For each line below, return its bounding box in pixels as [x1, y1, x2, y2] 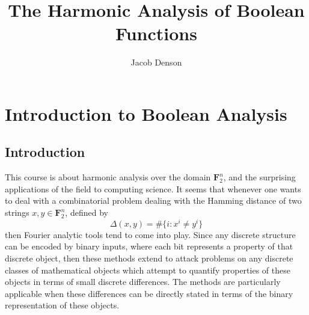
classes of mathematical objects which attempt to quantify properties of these [5, 263, 290, 276]
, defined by [65, 206, 108, 219]
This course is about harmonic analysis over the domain [5, 171, 211, 183]
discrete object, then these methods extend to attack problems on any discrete [5, 251, 293, 264]
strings [5, 206, 29, 219]
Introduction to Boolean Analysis [5, 101, 287, 126]
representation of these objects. [5, 299, 120, 311]
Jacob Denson [130, 56, 182, 69]
